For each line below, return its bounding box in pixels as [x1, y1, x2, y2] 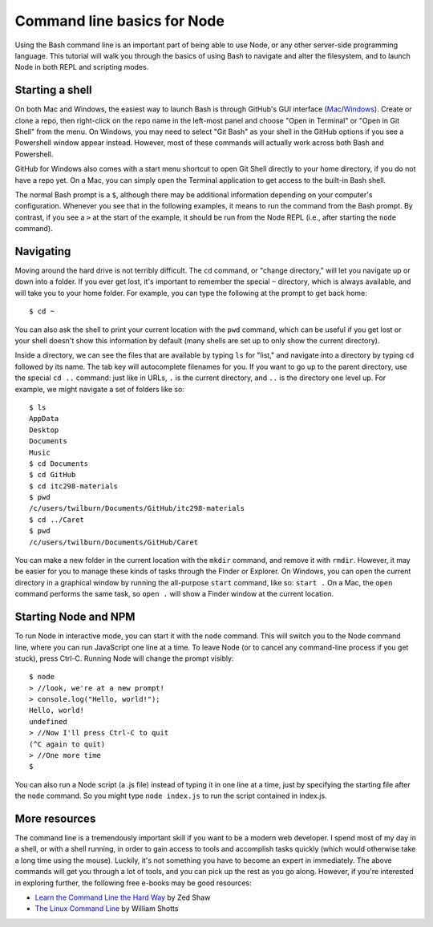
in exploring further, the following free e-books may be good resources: [14, 878, 252, 888]
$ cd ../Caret [29, 515, 84, 524]
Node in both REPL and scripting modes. [14, 63, 149, 72]
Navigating [14, 245, 71, 258]
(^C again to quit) [29, 739, 106, 749]
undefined [29, 717, 67, 726]
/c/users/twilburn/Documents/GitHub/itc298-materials [29, 504, 245, 513]
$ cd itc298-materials [29, 481, 119, 491]
